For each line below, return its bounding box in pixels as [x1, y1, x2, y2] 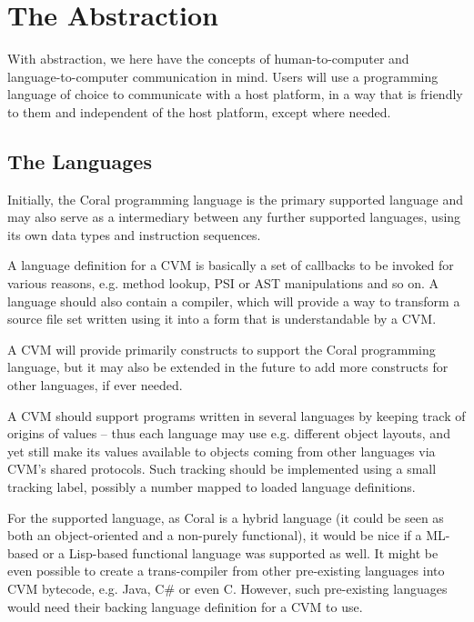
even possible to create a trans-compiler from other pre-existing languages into [7, 561, 445, 580]
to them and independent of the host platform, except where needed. [7, 102, 391, 121]
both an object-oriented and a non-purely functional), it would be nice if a [7, 526, 422, 545]
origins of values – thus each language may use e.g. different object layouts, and [7, 424, 450, 443]
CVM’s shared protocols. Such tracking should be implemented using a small [7, 459, 437, 478]
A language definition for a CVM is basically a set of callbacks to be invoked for [7, 256, 454, 275]
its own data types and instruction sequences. [7, 225, 261, 244]
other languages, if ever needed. [7, 376, 183, 395]
